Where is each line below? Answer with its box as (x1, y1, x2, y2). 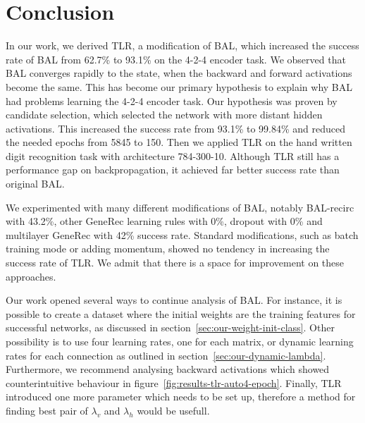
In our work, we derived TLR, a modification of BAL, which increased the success (6, 38, 359, 53)
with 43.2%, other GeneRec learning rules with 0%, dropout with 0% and (6, 214, 323, 228)
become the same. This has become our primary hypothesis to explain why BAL (6, 79, 353, 94)
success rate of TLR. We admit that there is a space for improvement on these (6, 255, 345, 270)
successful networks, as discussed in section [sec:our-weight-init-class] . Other (6, 320, 335, 335)
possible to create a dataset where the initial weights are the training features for (6, 306, 356, 321)
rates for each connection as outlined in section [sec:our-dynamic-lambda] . (6, 348, 326, 362)
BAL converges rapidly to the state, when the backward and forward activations (6, 66, 352, 80)
